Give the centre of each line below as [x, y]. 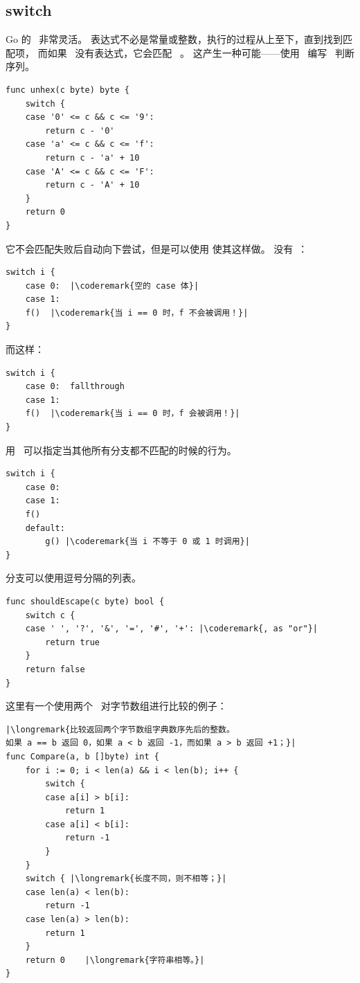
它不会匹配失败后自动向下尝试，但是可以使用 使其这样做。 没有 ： [157, 248]
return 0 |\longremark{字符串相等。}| [115, 960]
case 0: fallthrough [75, 387]
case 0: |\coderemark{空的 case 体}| [112, 286]
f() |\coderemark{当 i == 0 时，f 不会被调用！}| [137, 313]
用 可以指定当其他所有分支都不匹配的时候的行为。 [121, 450]
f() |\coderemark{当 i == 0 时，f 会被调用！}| [133, 414]
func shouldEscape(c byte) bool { [85, 601]
